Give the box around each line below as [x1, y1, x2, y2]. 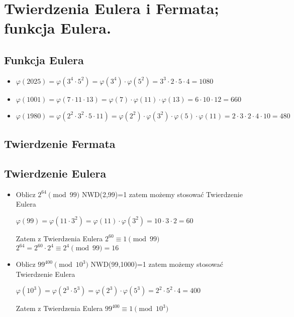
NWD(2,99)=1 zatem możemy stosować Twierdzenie [81, 189, 243, 199]
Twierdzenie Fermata [4, 136, 116, 151]
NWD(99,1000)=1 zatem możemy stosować [90, 259, 224, 269]
